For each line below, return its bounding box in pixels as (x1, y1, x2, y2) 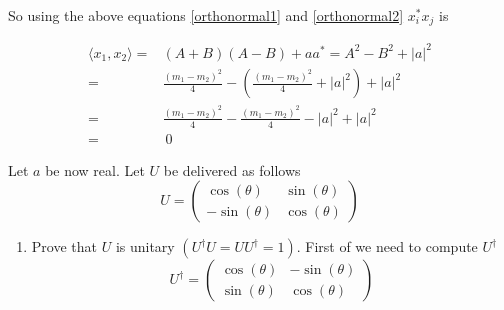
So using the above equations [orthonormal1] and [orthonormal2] (8, 5, 404, 25)
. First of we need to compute (296, 236, 478, 257)
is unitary (115, 236, 175, 257)
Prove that (31, 236, 97, 257)
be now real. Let (45, 159, 145, 180)
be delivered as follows (163, 159, 301, 180)
